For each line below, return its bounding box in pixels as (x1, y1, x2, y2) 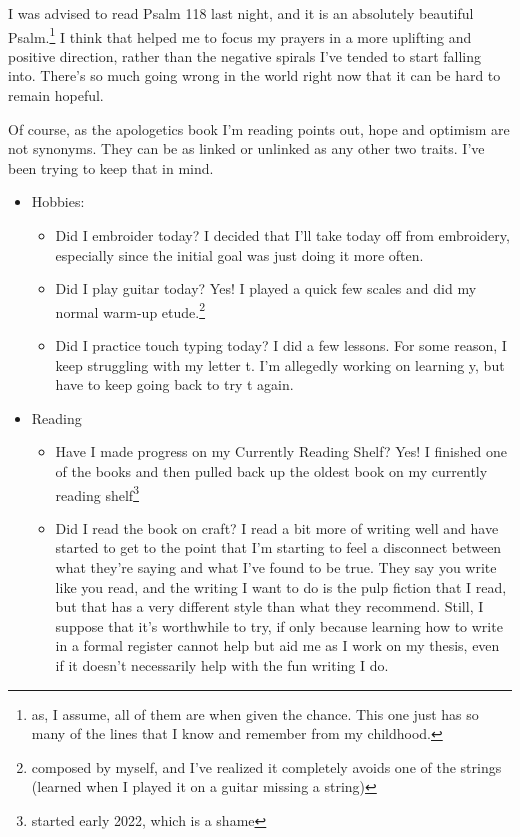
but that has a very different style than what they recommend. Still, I (55, 596, 484, 617)
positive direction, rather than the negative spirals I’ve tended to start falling (8, 45, 482, 66)
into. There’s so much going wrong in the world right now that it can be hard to (8, 65, 501, 86)
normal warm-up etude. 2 (55, 298, 206, 322)
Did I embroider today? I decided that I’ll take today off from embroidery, (55, 225, 510, 245)
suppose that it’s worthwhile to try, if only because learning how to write (55, 615, 503, 636)
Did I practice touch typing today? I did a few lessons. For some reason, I (55, 335, 507, 356)
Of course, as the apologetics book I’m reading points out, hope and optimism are (8, 118, 510, 139)
